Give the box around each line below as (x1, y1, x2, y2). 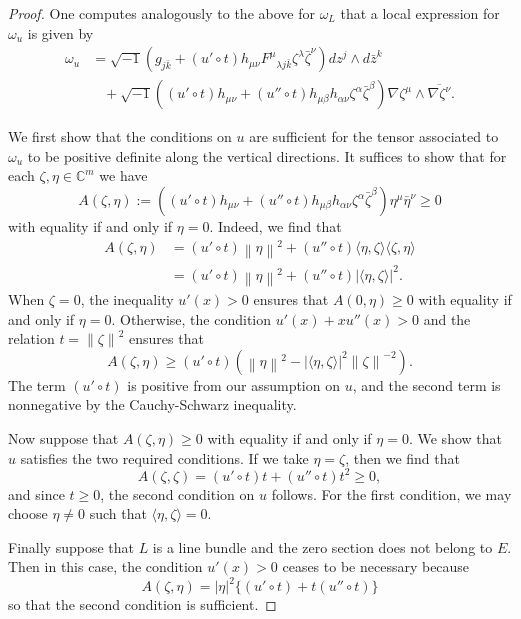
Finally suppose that (8, 536, 134, 557)
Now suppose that (8, 427, 119, 448)
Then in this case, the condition (8, 556, 203, 577)
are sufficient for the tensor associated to (249, 126, 499, 147)
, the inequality (80, 288, 174, 309)
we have (99, 165, 148, 186)
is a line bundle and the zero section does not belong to (152, 536, 493, 557)
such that (89, 503, 147, 524)
